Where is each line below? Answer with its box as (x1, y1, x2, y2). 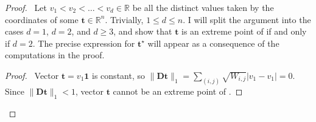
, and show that (113, 25, 172, 38)
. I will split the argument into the (183, 13, 311, 25)
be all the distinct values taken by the (132, 1, 274, 13)
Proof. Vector (5, 69, 59, 81)
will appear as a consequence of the (147, 36, 279, 49)
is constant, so (92, 69, 145, 81)
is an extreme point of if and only (181, 25, 307, 38)
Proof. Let (5, 1, 47, 13)
